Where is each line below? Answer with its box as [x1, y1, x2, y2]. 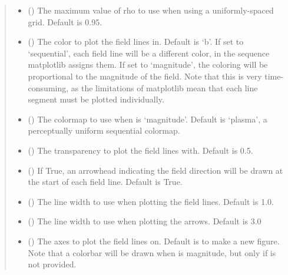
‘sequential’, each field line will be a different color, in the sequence [28, 47, 270, 59]
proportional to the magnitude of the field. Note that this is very [28, 69, 262, 82]
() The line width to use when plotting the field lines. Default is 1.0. [28, 195, 274, 207]
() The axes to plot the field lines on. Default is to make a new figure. [28, 234, 280, 247]
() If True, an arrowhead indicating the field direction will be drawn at [28, 164, 283, 176]
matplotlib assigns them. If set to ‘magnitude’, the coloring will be [28, 58, 268, 71]
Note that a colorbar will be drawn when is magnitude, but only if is [28, 246, 276, 259]
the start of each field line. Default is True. [28, 175, 183, 188]
